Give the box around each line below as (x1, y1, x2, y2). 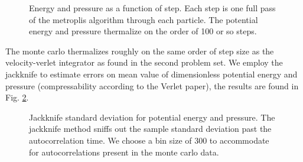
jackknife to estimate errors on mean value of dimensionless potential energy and (5, 67, 298, 80)
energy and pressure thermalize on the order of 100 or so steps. (29, 25, 257, 37)
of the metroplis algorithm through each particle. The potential (29, 13, 258, 25)
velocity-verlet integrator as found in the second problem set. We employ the (5, 56, 283, 69)
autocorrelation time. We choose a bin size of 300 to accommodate (29, 134, 269, 146)
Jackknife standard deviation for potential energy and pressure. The (29, 111, 275, 123)
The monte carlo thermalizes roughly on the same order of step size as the (5, 44, 274, 57)
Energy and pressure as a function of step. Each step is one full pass (29, 2, 276, 14)
